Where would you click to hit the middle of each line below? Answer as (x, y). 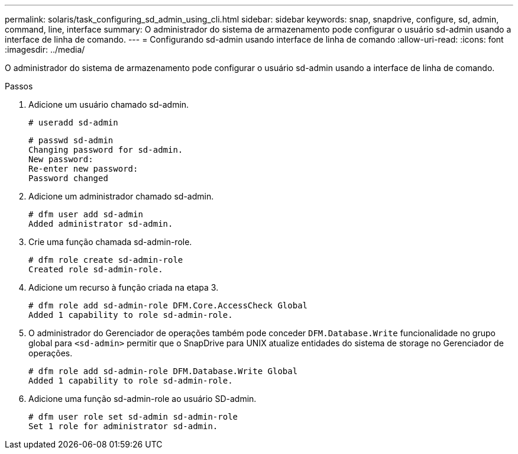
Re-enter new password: (83, 169)
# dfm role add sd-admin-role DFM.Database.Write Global (163, 371)
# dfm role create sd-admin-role (106, 260)
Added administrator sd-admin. (101, 224)
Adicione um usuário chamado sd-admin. (109, 104)
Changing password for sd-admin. (106, 150)
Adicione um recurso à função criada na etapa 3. (124, 287)
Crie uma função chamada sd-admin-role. (110, 242)
